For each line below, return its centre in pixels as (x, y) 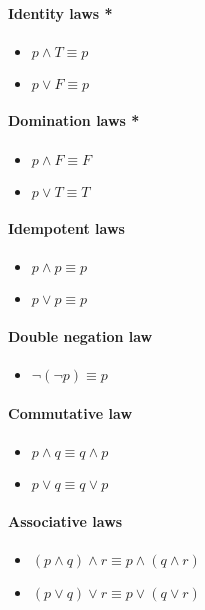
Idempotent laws (66, 228)
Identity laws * (60, 12)
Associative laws (65, 520)
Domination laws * (74, 120)
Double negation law (80, 335)
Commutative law (70, 412)
